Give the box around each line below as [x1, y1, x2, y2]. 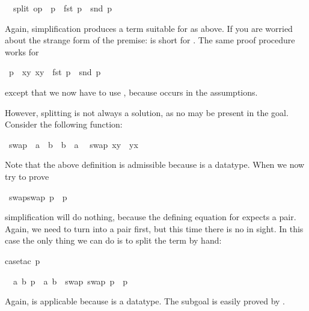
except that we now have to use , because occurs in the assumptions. [5, 85, 258, 98]
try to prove [5, 170, 49, 182]
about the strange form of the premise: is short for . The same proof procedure [5, 34, 295, 46]
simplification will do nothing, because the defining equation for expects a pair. [5, 211, 296, 223]
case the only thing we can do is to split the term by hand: [5, 234, 222, 247]
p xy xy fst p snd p [8, 66, 101, 78]
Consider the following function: [5, 118, 123, 131]
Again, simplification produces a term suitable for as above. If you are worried [5, 22, 293, 34]
